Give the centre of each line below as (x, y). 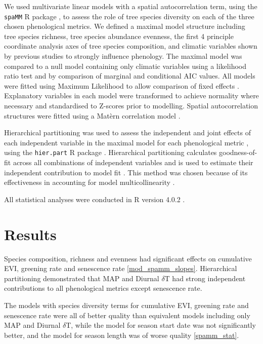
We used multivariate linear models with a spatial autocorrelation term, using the (131, 6)
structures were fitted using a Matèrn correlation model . (92, 115)
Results (30, 234)
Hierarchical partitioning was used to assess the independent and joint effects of (127, 132)
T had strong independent (205, 278)
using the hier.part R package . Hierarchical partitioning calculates (111, 152)
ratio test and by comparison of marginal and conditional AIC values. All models (130, 76)
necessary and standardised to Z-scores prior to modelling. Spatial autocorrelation (131, 105)
